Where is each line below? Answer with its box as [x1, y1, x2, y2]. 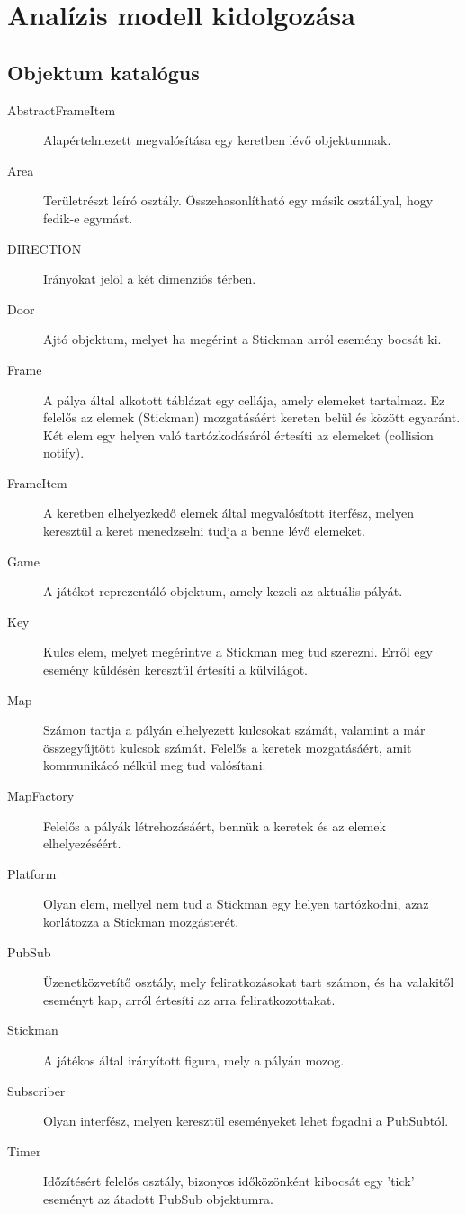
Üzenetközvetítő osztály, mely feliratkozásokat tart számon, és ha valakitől [43, 973, 454, 992]
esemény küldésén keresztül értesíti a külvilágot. [43, 660, 308, 679]
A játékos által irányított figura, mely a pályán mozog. [43, 1050, 345, 1069]
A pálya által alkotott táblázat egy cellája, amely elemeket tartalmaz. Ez [43, 390, 445, 409]
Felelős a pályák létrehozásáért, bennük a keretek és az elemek [43, 816, 386, 835]
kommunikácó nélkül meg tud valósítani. [43, 756, 266, 775]
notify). [43, 443, 85, 462]
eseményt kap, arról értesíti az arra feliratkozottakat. [43, 990, 336, 1009]
